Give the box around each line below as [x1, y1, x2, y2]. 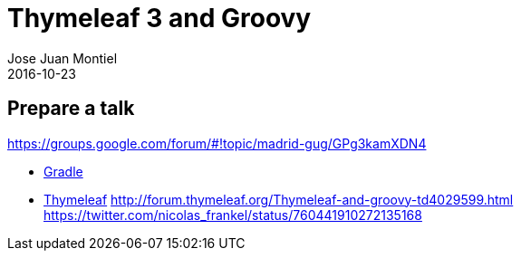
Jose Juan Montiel [7, 50, 118, 66]
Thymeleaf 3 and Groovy [7, 3, 312, 33]
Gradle [43, 163, 83, 179]
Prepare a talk [7, 97, 135, 120]
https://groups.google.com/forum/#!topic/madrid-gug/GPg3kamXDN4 [7, 135, 427, 151]
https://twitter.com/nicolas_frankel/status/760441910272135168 [43, 206, 422, 223]
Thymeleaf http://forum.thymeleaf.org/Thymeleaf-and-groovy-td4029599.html [43, 191, 514, 207]
